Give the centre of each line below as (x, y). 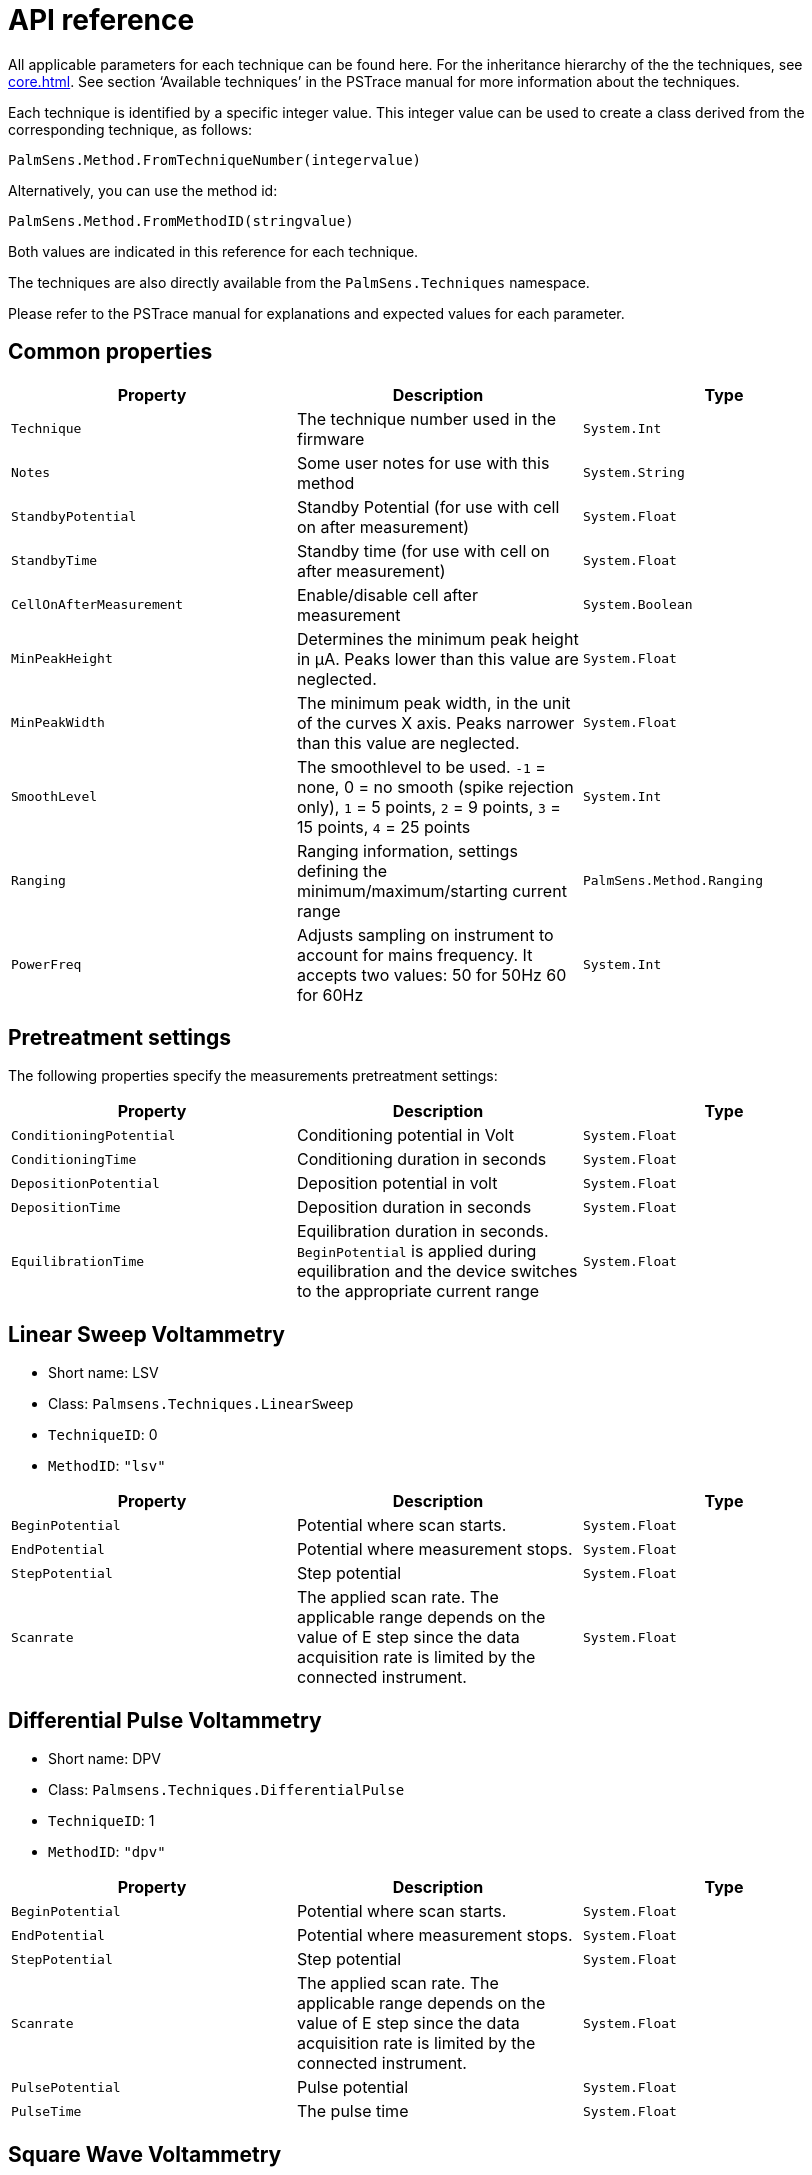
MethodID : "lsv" (107, 1466)
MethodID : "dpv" (107, 1852)
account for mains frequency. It (414, 954)
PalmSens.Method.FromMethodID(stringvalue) (181, 220)
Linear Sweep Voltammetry (146, 1334)
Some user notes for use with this (423, 462)
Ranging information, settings (407, 850)
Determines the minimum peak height (437, 638)
